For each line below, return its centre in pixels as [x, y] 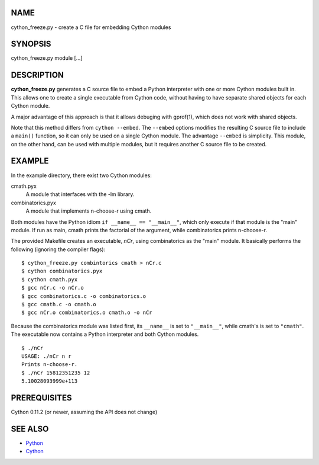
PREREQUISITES [41, 398]
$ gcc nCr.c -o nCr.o [53, 288]
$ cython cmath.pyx [50, 279]
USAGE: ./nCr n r [46, 356]
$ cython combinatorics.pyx [62, 271]
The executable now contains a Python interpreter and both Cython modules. [105, 334]
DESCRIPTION [38, 75]
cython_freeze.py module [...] [47, 58]
